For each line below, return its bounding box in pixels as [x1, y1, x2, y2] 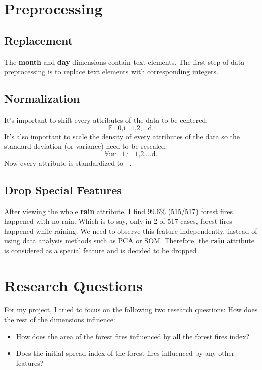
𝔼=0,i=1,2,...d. [108, 124, 154, 132]
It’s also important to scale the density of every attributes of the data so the [4, 131, 240, 141]
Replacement [4, 32, 73, 48]
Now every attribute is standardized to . [4, 157, 132, 168]
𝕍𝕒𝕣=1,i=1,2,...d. [104, 150, 158, 158]
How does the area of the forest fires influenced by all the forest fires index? [16, 331, 250, 341]
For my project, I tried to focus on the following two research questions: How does [4, 304, 258, 314]
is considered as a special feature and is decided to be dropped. [4, 245, 199, 255]
